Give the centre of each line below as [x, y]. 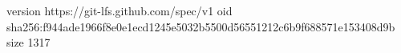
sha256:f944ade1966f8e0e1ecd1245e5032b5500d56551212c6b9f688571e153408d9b [201, 26]
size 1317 [28, 42]
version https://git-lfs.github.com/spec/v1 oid [119, 10]
